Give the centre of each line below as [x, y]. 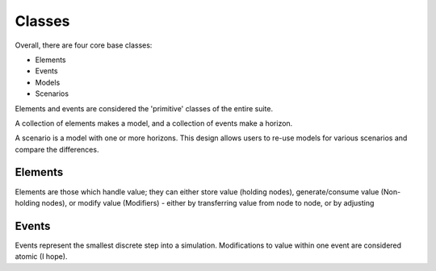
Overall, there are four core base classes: [84, 45]
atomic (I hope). [41, 256]
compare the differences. [57, 149]
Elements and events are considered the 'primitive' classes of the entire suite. [144, 108]
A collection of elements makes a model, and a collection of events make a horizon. [154, 123]
